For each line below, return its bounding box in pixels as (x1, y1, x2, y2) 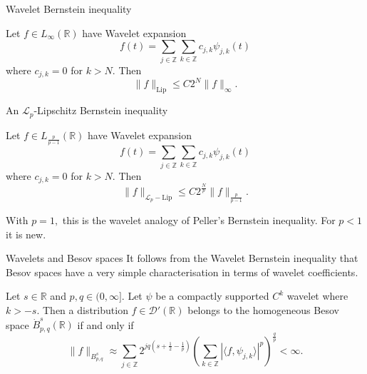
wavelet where (286, 288, 348, 303)
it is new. (6, 226, 46, 241)
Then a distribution (43, 302, 128, 317)
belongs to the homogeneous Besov (187, 302, 339, 317)
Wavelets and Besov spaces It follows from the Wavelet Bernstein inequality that (6, 251, 358, 266)
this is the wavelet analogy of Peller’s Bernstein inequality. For (62, 212, 336, 227)
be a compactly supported (155, 288, 269, 303)
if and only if (77, 317, 134, 332)
